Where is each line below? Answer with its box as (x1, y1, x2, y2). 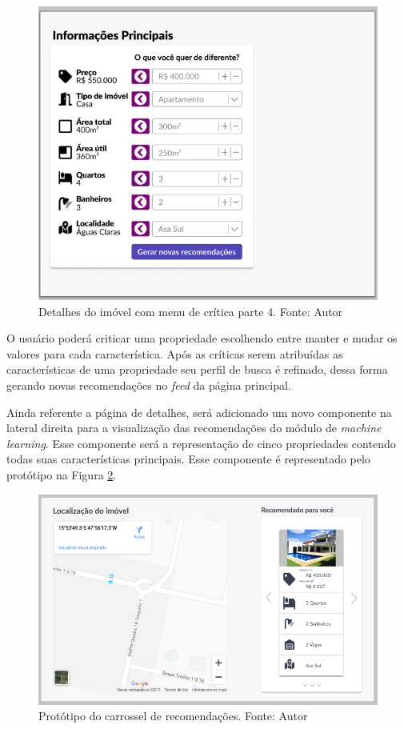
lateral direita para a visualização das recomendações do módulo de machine (6, 419, 382, 436)
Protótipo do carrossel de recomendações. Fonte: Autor (38, 707, 308, 724)
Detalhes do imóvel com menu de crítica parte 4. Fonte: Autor (38, 302, 343, 319)
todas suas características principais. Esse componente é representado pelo (6, 451, 370, 467)
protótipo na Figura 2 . (6, 467, 117, 483)
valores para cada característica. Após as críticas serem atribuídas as (6, 345, 343, 362)
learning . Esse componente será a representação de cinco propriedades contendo (6, 435, 396, 451)
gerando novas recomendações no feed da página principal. (6, 377, 291, 394)
